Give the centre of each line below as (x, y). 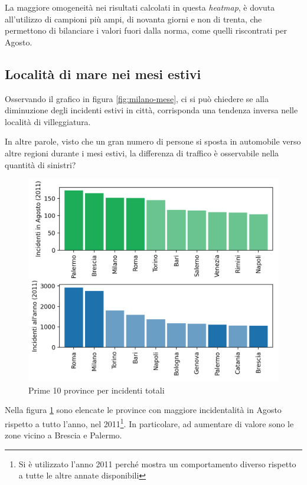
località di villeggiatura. (48, 121)
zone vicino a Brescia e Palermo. (63, 435)
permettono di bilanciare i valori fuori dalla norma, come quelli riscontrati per (146, 30)
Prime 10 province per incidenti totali (97, 390)
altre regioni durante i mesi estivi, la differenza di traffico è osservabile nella (142, 153)
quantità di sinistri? (40, 164)
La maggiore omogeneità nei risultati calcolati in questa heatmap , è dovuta (140, 7)
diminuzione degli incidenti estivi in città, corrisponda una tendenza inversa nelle (151, 110)
